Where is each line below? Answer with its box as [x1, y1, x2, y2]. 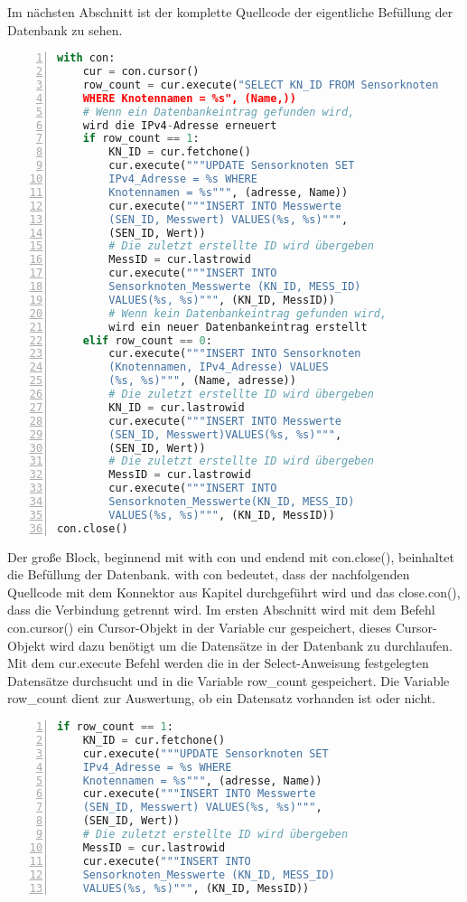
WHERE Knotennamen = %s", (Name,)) [82, 91, 296, 105]
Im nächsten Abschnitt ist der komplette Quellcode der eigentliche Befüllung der [7, 3, 453, 21]
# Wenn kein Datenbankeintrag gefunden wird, [108, 306, 388, 320]
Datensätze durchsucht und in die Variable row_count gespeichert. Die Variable [7, 671, 450, 690]
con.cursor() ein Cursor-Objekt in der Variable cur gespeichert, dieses [7, 618, 391, 637]
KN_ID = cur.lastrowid [108, 400, 245, 414]
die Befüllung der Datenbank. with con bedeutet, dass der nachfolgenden [7, 565, 410, 584]
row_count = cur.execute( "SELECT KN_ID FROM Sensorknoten [82, 78, 439, 91]
